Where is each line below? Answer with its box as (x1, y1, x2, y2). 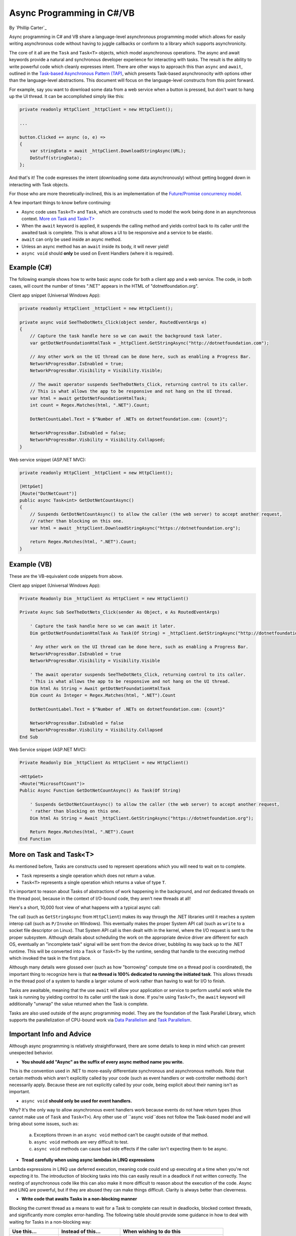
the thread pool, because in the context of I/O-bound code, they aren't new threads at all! (9, 895, 191, 901)
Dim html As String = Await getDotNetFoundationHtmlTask (30, 685, 171, 691)
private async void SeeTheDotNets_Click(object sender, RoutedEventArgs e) (19, 319, 207, 325)
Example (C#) (9, 263, 52, 271)
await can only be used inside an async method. (21, 236, 122, 242)
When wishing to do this (122, 1228, 181, 1235)
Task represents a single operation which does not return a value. (21, 873, 156, 879)
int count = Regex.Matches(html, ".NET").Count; (30, 402, 150, 408)
